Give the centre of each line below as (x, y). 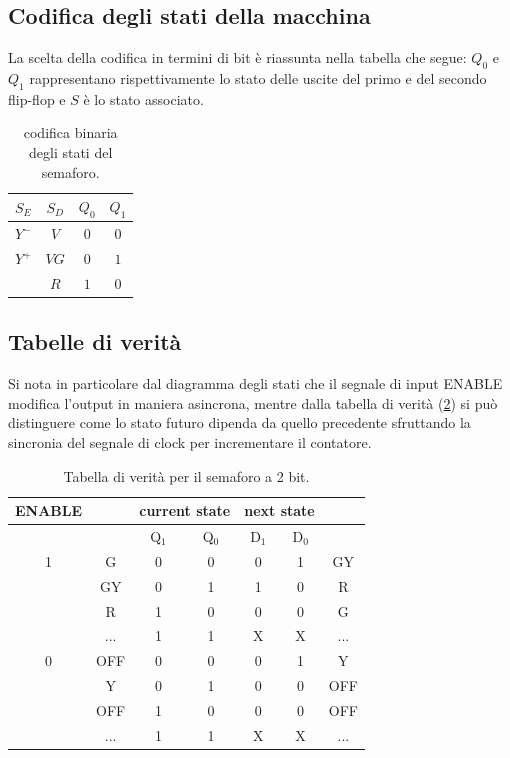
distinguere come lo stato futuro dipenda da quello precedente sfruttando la (239, 422)
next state (279, 510)
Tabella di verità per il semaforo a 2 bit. (186, 475)
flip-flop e (37, 98)
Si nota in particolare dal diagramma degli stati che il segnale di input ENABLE (255, 383)
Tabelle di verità (95, 341)
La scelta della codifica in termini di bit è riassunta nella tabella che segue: (237, 57)
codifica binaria (70, 132)
